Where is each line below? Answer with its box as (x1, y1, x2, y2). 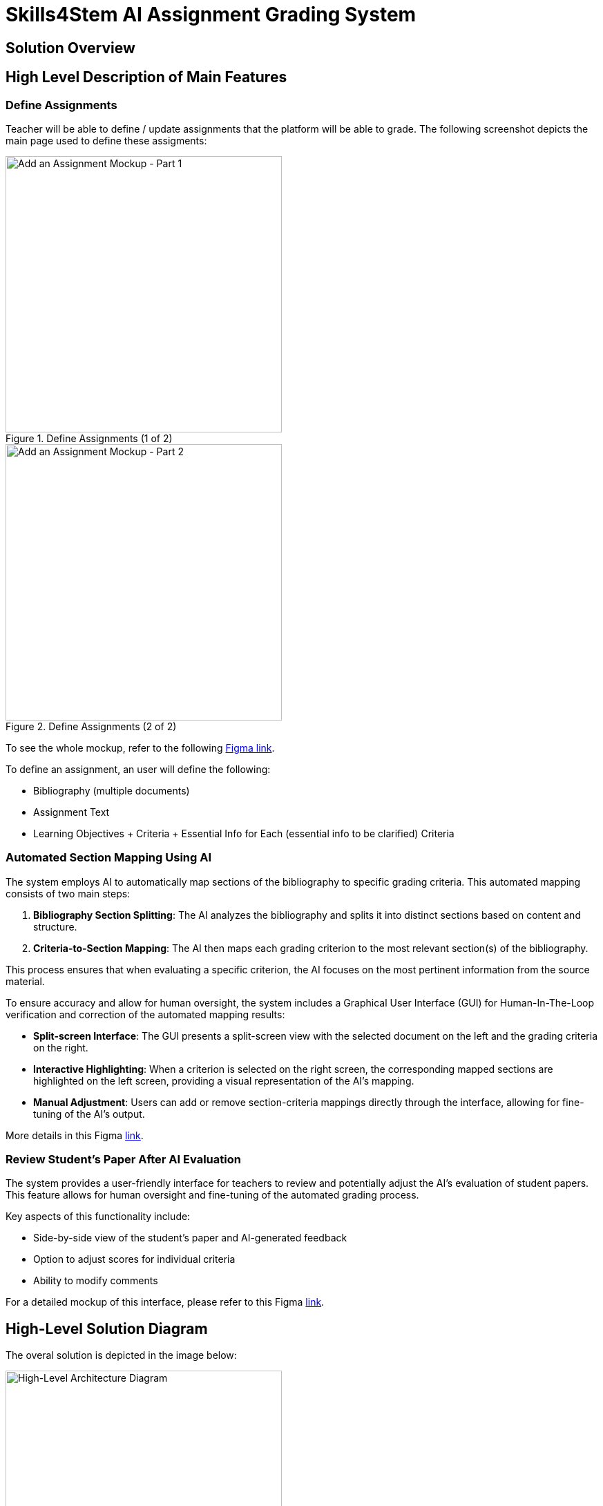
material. (6, 975, 45, 987)
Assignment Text (33, 806, 110, 818)
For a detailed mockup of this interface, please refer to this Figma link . (6, 1296, 325, 1308)
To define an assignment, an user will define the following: (6, 763, 271, 775)
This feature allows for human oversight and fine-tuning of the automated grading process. (6, 1189, 419, 1201)
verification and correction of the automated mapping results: (6, 1008, 285, 1020)
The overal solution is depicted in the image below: (6, 1349, 237, 1362)
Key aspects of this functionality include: (6, 1210, 191, 1223)
